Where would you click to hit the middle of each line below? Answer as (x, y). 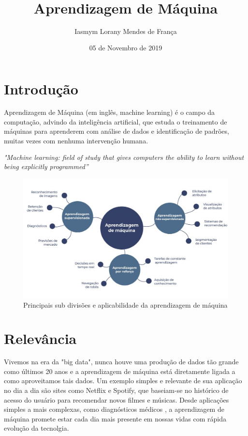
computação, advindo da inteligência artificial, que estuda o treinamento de (116, 121)
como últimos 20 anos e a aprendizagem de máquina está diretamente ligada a (120, 371)
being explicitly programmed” (46, 166)
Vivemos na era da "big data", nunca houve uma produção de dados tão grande (121, 362)
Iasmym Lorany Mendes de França (126, 31)
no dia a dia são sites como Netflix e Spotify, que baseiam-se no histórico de (116, 390)
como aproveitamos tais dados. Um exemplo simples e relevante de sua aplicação (123, 381)
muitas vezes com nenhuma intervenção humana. (76, 141)
